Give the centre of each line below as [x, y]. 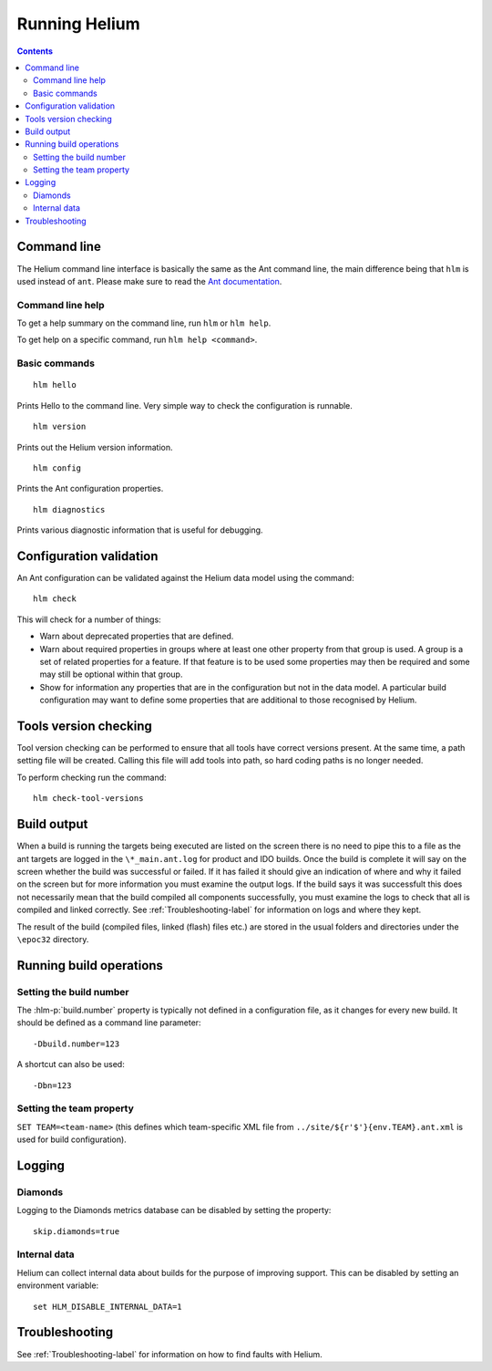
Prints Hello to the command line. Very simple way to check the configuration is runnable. [184, 405]
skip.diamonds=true [77, 1231]
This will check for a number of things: [89, 619]
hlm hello [55, 385]
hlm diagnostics [69, 509]
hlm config [57, 468]
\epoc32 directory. [53, 939]
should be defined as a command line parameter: [109, 1023]
